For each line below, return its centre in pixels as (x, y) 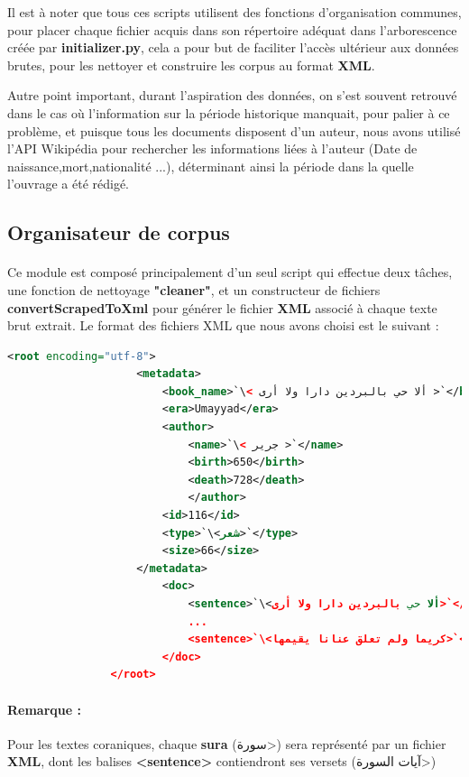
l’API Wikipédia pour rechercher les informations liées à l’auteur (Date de (212, 148)
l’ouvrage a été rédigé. (69, 184)
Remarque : (44, 709)
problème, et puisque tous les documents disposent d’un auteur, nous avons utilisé (234, 130)
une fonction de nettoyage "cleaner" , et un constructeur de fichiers (194, 289)
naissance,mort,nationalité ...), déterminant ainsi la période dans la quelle (211, 166)
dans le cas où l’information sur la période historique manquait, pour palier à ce (229, 112)
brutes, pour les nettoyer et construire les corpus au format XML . (191, 65)
